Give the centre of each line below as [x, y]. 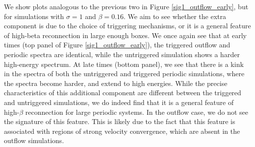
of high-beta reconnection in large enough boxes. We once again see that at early [125, 35]
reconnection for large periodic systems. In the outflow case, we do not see [137, 112]
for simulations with [34, 16]
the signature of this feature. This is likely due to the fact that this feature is [120, 121]
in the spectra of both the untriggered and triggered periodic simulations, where [124, 73]
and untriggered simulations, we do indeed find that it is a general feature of [119, 102]
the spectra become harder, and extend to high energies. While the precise [116, 83]
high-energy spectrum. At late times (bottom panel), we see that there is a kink [124, 64]
